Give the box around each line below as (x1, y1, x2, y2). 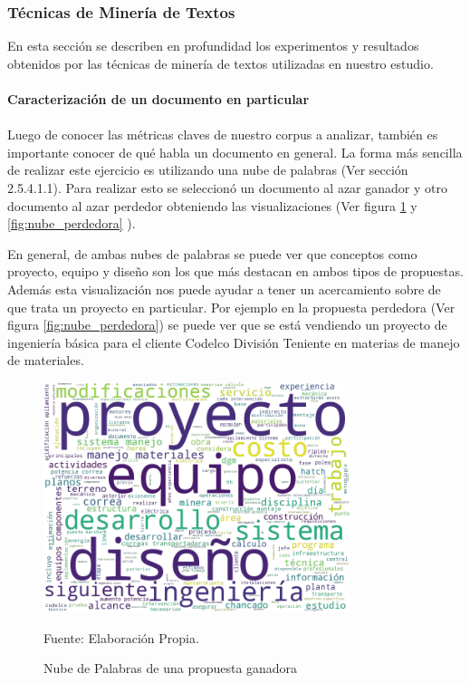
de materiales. (7, 351, 84, 370)
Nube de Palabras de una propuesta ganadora (43, 659, 298, 678)
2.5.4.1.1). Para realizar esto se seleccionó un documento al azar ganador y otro (7, 178, 447, 197)
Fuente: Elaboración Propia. (43, 628, 199, 647)
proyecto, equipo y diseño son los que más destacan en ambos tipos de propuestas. (7, 262, 464, 281)
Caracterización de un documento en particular (7, 90, 310, 108)
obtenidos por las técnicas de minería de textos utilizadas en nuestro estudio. (7, 53, 434, 72)
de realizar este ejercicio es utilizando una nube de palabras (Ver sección (7, 160, 408, 179)
